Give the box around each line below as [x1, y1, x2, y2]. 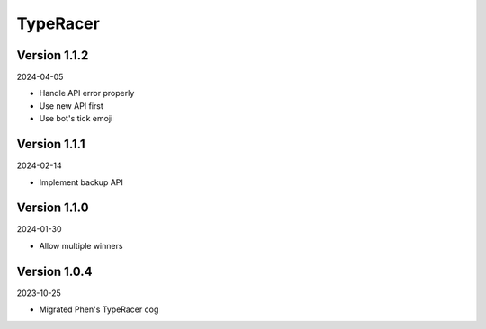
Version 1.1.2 [16, 48, 89, 63]
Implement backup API [39, 176, 123, 188]
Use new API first [39, 100, 103, 111]
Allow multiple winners [39, 240, 123, 251]
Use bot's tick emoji [39, 113, 113, 124]
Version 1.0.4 [16, 263, 94, 279]
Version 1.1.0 [16, 200, 89, 216]
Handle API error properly [39, 88, 135, 99]
